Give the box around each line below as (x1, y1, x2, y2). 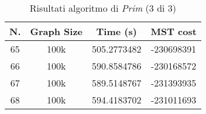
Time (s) (96, 25, 137, 38)
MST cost (150, 25, 197, 38)
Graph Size (30, 25, 83, 38)
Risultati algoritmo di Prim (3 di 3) (29, 1, 177, 15)
